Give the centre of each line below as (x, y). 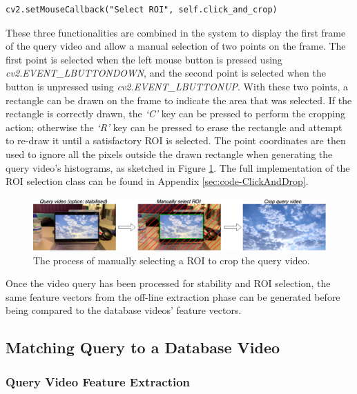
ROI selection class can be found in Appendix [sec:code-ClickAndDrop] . (157, 181)
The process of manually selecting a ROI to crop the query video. (172, 260)
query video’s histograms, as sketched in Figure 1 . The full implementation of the (178, 167)
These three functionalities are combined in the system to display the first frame (176, 32)
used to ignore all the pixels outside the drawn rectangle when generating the (169, 154)
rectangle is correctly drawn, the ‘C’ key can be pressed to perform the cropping (176, 114)
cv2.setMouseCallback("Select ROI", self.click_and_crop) (142, 10)
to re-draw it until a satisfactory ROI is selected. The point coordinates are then (176, 140)
